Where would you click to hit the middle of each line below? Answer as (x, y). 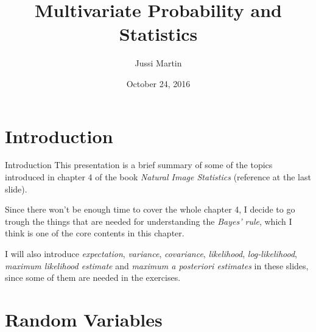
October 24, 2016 (158, 83)
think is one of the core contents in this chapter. (95, 233)
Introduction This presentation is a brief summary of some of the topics (139, 165)
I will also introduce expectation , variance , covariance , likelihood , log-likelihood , (151, 253)
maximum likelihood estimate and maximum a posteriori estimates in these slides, (157, 265)
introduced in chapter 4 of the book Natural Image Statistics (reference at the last (158, 177)
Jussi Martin (158, 63)
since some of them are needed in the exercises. (93, 277)
